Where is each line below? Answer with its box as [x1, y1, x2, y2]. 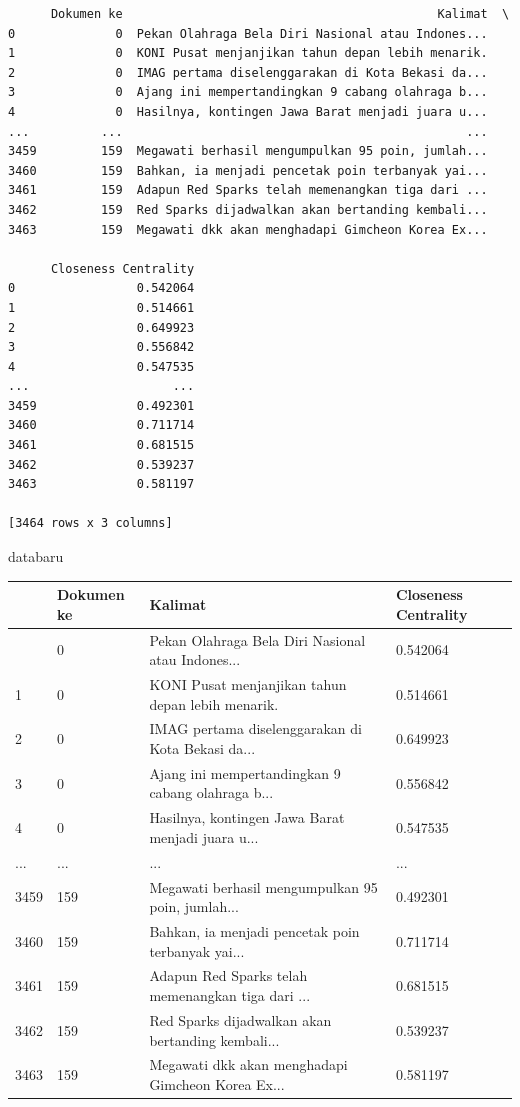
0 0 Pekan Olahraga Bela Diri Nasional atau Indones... [8, 26, 488, 41]
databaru [8, 546, 64, 567]
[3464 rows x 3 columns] [8, 516, 173, 531]
